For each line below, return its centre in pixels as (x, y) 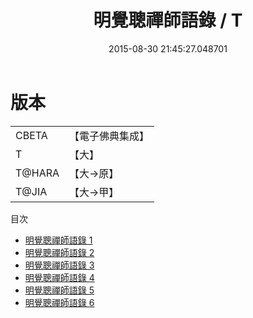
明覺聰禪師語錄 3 (59, 265)
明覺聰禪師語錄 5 (59, 290)
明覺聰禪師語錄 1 (58, 240)
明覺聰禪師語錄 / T (168, 20)
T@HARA (37, 173)
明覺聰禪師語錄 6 (59, 302)
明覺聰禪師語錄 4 (59, 277)
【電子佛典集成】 (109, 136)
